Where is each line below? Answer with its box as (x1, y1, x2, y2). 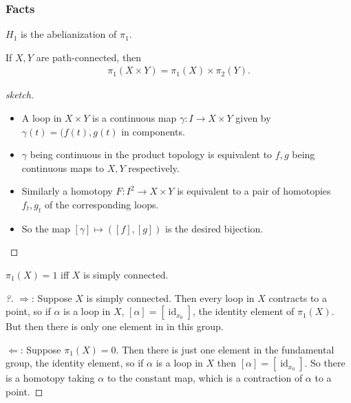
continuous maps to (21, 160, 104, 175)
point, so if (6, 304, 51, 318)
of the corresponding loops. (44, 197, 159, 211)
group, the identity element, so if (6, 356, 144, 370)
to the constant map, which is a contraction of (107, 371, 303, 385)
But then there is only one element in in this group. (6, 319, 224, 334)
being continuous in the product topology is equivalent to (30, 147, 273, 162)
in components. (121, 124, 185, 138)
